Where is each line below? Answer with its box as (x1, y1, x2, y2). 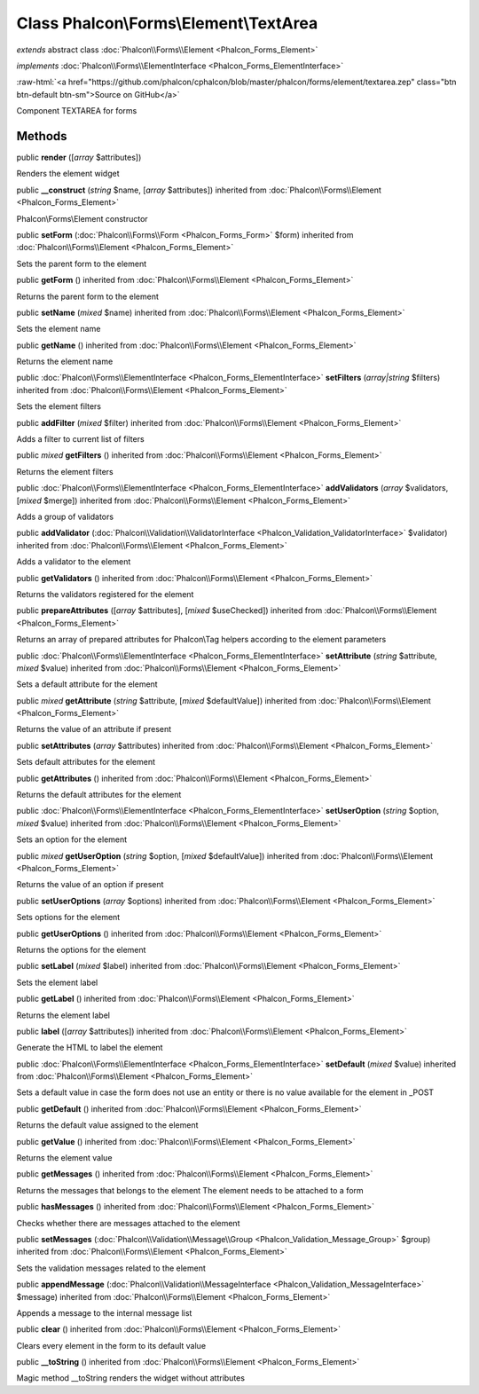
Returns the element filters (16, 466, 114, 476)
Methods (16, 129, 67, 144)
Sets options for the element (16, 912, 121, 923)
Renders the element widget (16, 169, 120, 179)
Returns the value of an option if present (16, 879, 164, 890)
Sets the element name (16, 324, 101, 335)
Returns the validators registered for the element (16, 588, 194, 599)
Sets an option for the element (16, 834, 128, 845)
